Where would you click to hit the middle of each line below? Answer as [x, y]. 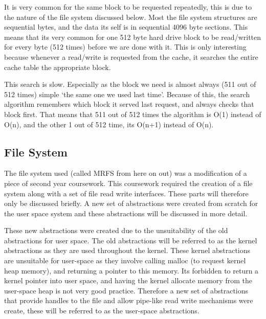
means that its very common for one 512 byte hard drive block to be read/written [133, 37]
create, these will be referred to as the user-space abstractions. [102, 311]
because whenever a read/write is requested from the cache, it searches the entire [131, 56]
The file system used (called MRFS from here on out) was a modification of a [126, 173]
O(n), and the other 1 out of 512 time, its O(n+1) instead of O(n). [109, 124]
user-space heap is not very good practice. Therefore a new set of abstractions [126, 290]
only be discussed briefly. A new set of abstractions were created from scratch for [131, 203]
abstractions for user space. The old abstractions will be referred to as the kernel [131, 240]
